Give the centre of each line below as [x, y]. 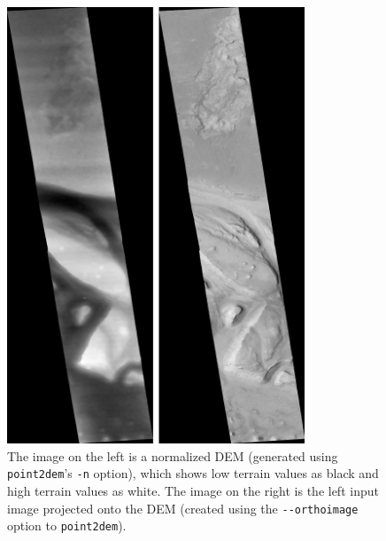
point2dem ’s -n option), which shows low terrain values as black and [193, 473]
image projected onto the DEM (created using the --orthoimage [183, 508]
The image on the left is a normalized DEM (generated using [173, 455]
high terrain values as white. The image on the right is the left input [193, 491]
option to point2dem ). [67, 525]
